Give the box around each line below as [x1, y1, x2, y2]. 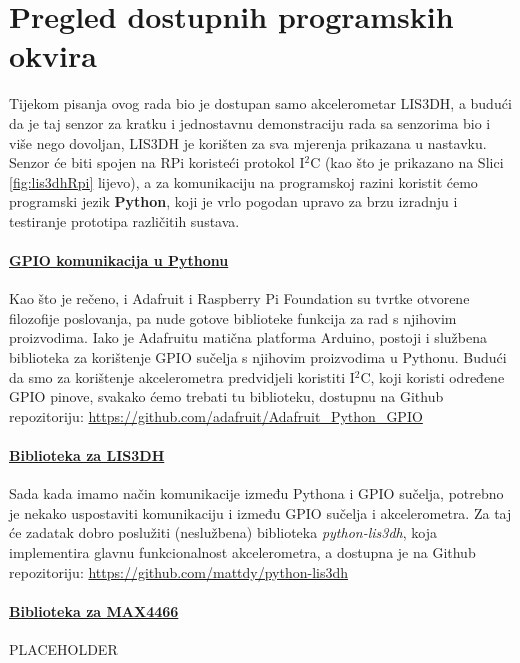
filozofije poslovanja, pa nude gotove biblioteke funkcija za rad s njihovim [9, 307, 457, 328]
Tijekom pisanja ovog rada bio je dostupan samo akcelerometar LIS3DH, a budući [9, 93, 512, 114]
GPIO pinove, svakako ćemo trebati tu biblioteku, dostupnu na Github [9, 386, 444, 407]
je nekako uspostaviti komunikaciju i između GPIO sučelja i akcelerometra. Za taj [9, 502, 512, 523]
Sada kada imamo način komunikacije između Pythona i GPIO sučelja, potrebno [9, 483, 504, 504]
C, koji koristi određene [360, 366, 505, 387]
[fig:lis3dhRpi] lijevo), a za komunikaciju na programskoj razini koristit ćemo [9, 171, 478, 192]
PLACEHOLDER [9, 638, 118, 659]
